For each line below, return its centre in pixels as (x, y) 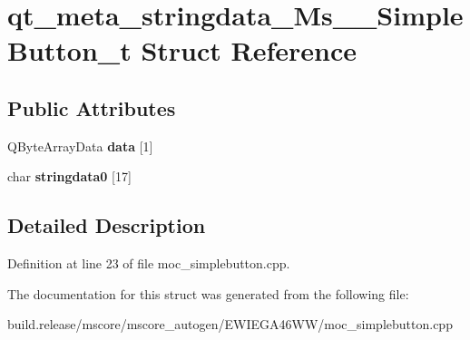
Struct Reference (249, 50)
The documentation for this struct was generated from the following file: (208, 293)
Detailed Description (107, 225)
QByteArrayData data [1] (80, 146)
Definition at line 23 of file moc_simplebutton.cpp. (149, 263)
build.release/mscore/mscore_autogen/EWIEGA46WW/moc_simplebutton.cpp (230, 324)
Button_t (69, 50)
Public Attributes (92, 107)
